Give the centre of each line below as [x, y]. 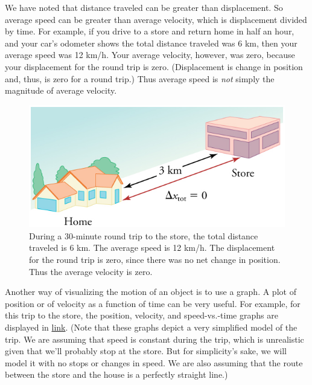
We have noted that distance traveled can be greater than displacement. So [144, 7]
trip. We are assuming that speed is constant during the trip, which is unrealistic [154, 339]
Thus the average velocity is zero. [91, 271]
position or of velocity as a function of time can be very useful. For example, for [153, 303]
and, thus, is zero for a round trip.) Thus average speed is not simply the [140, 78]
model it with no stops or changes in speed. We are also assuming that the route [154, 362]
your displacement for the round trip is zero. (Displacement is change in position [154, 66]
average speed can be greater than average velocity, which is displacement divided [156, 19]
